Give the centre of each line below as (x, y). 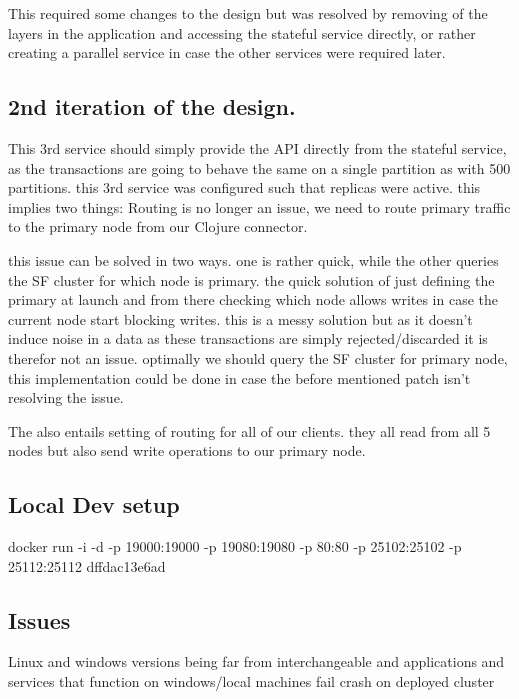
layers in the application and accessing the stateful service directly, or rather (242, 32)
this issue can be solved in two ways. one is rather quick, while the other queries (253, 259)
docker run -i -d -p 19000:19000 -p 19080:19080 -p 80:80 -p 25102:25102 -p (235, 546)
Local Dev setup (94, 504)
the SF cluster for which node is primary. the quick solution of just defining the (251, 279)
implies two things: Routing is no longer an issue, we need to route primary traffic (259, 206)
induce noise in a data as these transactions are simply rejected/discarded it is (248, 338)
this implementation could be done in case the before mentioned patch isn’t (239, 377)
